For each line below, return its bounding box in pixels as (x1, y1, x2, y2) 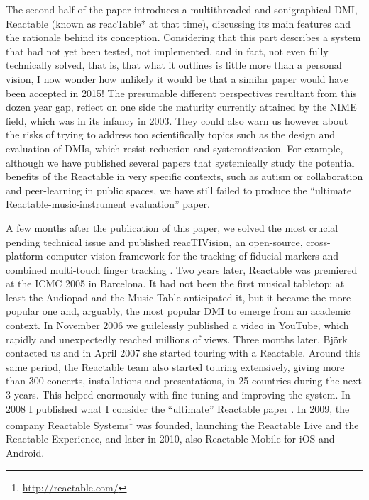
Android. (6, 445, 45, 460)
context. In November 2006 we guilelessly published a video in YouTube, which (6, 318, 349, 333)
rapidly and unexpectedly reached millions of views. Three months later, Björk (6, 331, 348, 346)
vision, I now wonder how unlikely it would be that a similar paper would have (6, 71, 348, 86)
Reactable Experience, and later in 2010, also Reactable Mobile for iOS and (6, 431, 335, 446)
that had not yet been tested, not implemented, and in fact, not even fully (6, 43, 329, 58)
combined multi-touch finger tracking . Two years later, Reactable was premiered (6, 262, 358, 277)
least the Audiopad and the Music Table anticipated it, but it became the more (6, 289, 351, 304)
